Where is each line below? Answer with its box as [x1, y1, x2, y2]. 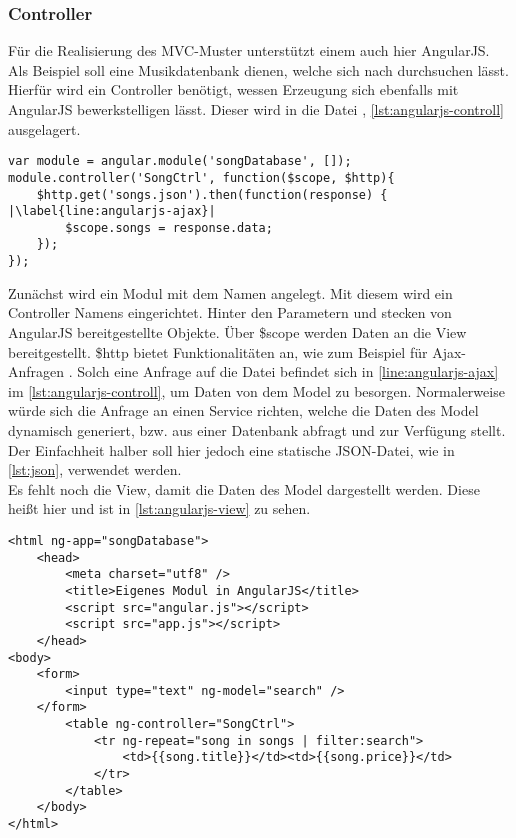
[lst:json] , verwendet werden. [8, 459, 182, 480]
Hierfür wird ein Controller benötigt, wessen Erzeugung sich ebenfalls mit [8, 79, 459, 100]
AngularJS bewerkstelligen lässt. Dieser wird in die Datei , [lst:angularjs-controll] [8, 99, 504, 119]
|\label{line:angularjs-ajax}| [8, 204, 216, 219]
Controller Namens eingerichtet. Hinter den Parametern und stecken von [8, 302, 452, 323]
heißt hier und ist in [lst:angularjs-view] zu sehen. [8, 498, 311, 519]
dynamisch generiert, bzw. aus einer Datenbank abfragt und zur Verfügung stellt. [8, 419, 506, 440]
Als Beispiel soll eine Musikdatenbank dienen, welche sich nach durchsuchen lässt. [8, 59, 509, 80]
